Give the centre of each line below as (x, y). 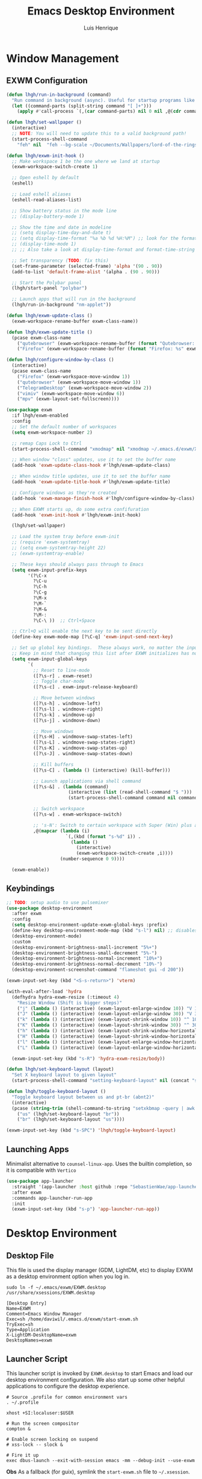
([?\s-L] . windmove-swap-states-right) (84, 743)
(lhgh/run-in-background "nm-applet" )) (62, 305)
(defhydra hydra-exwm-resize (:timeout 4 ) (66, 997)
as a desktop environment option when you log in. (68, 1276)
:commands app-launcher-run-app (52, 1198)
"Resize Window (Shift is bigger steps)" (69, 1002)
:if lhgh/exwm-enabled (40, 416)
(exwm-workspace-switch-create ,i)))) (124, 854)
